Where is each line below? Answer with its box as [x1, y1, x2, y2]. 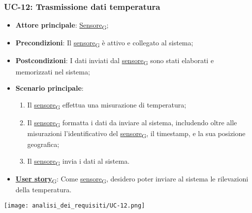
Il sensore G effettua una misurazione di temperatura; [27, 99, 187, 111]
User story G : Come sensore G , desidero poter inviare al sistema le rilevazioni [15, 173, 249, 185]
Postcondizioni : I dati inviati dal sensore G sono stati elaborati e [15, 55, 214, 67]
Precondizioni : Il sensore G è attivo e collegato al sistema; [15, 37, 193, 49]
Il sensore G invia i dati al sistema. [27, 155, 130, 167]
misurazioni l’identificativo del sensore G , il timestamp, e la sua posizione [27, 128, 246, 140]
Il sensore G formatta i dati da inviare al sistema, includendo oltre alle [27, 117, 237, 129]
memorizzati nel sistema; [15, 66, 90, 76]
